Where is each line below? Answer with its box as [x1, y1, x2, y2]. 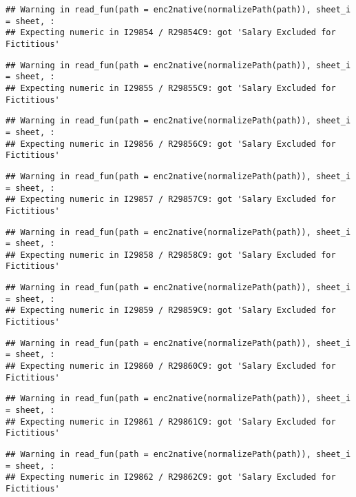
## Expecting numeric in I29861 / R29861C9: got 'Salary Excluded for [6, 416, 336, 427]
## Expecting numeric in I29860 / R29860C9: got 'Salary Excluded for [6, 361, 336, 372]
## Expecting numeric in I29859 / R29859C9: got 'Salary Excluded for [6, 305, 336, 316]
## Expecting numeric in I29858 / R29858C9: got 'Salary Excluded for [6, 250, 336, 260]
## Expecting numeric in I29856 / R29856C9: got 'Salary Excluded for [6, 139, 336, 149]
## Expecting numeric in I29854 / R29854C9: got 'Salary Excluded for [6, 28, 336, 38]
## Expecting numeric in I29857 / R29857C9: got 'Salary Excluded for [6, 194, 336, 205]
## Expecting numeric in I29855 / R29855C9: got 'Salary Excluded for [6, 83, 336, 93]
